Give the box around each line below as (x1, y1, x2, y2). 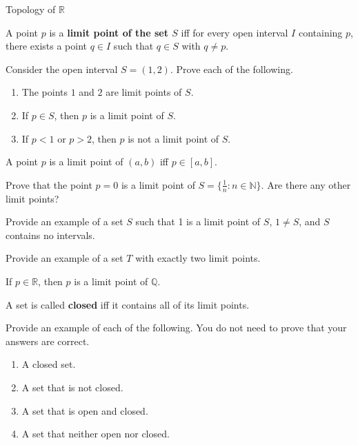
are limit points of (106, 85, 182, 99)
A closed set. (21, 357, 76, 371)
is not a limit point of (128, 131, 219, 145)
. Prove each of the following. (170, 61, 293, 76)
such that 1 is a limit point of (135, 214, 261, 229)
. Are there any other (261, 177, 351, 192)
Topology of (6, 2, 56, 16)
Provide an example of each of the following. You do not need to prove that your (6, 320, 347, 335)
